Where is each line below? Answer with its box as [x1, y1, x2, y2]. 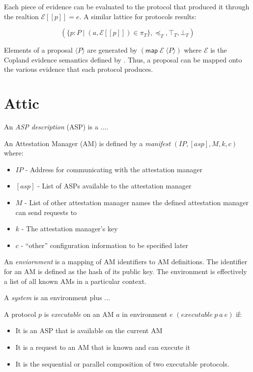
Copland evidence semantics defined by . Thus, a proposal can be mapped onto [4, 54, 242, 64]
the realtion [4, 11, 39, 21]
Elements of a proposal [4, 45, 73, 55]
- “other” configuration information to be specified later [21, 240, 189, 250]
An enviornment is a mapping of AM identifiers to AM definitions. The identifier [4, 256, 248, 267]
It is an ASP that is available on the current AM [15, 325, 163, 336]
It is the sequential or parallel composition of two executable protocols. [15, 358, 229, 369]
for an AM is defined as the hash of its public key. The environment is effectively [4, 266, 247, 277]
